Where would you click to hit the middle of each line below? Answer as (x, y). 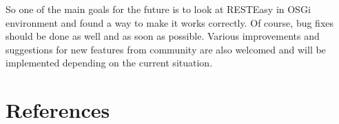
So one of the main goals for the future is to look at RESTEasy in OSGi (158, 9)
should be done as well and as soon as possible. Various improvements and (163, 36)
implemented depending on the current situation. (109, 63)
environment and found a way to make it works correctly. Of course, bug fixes (170, 22)
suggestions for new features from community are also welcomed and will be (166, 49)
